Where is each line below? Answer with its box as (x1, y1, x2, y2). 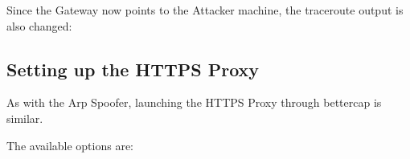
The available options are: (6, 137, 134, 153)
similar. (6, 109, 43, 126)
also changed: (6, 17, 72, 34)
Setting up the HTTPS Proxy (6, 56, 260, 81)
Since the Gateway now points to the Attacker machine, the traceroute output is (6, 2, 404, 18)
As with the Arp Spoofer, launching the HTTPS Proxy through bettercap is (6, 94, 382, 111)
